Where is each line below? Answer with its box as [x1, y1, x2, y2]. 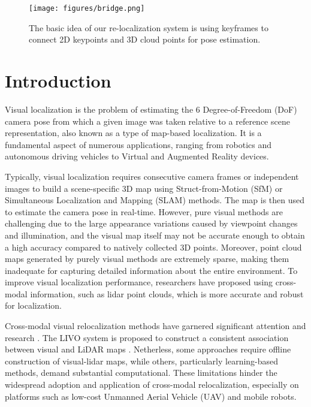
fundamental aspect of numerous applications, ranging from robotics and [5, 138, 272, 150]
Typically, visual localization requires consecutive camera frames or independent [5, 170, 299, 182]
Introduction [5, 68, 111, 93]
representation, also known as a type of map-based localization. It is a [5, 126, 262, 139]
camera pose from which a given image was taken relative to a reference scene [5, 114, 290, 127]
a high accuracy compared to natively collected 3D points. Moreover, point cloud [5, 240, 302, 253]
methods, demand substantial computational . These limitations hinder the [5, 366, 277, 379]
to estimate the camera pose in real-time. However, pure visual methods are [5, 205, 283, 218]
